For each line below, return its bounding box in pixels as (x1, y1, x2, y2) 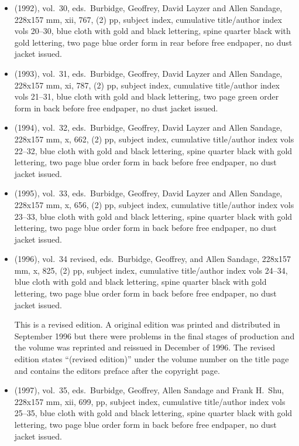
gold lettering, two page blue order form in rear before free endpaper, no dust (14, 36, 293, 48)
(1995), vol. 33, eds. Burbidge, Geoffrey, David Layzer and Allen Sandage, (14, 187, 283, 199)
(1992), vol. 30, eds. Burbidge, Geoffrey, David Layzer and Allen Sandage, (14, 2, 283, 13)
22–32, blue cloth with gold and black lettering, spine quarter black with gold (14, 144, 293, 156)
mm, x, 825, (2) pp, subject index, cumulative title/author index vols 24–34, (14, 264, 288, 276)
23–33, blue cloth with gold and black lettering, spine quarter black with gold (14, 210, 293, 222)
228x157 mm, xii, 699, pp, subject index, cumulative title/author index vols (14, 395, 286, 407)
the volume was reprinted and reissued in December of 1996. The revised (14, 341, 275, 353)
